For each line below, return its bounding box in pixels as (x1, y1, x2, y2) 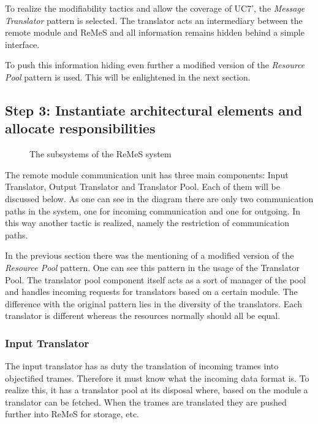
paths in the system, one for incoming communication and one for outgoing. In (5, 204, 301, 217)
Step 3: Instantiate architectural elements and (5, 100, 303, 119)
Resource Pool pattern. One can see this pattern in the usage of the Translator (5, 261, 300, 273)
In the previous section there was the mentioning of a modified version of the (5, 249, 294, 262)
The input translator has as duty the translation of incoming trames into (5, 359, 279, 372)
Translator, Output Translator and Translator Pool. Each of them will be (5, 180, 280, 193)
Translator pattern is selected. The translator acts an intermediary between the (5, 14, 303, 26)
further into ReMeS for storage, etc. (5, 407, 139, 420)
